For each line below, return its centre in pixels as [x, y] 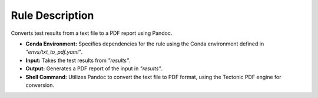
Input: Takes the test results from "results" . [78, 60]
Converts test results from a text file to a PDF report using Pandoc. [92, 33]
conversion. [40, 85]
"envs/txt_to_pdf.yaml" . [54, 52]
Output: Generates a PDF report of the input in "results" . [94, 68]
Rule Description [52, 15]
